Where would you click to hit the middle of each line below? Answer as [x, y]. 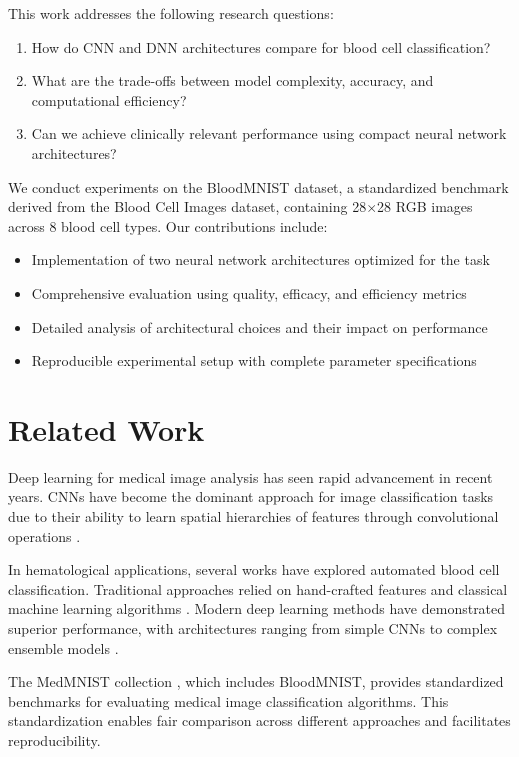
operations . [44, 535]
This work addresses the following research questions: [171, 13]
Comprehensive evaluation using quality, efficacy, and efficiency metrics [249, 292]
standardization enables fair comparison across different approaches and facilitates [259, 720]
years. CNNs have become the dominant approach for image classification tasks [251, 496]
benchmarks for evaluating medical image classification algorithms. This [228, 700]
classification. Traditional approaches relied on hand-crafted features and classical [258, 588]
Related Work [106, 428]
